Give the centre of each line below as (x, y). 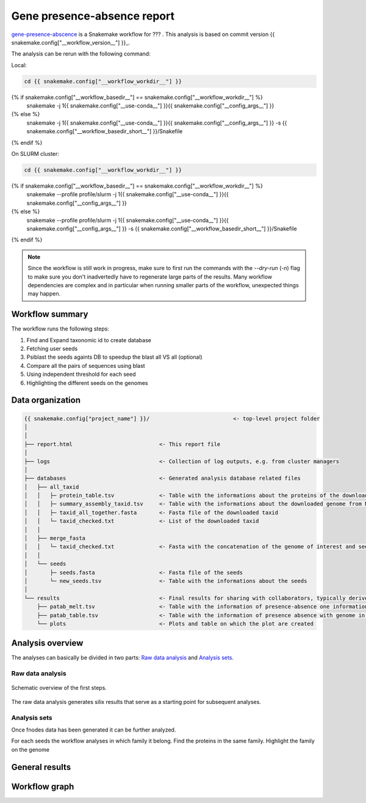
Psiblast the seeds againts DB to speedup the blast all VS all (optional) (114, 357)
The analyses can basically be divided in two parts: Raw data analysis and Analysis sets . (123, 658)
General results (41, 767)
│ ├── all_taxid (52, 487)
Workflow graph (43, 786)
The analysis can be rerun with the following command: (81, 54)
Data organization (46, 400)
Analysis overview (47, 643)
